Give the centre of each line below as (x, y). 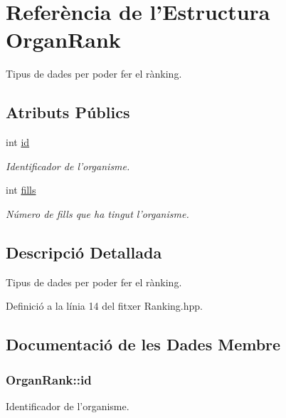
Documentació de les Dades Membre (143, 344)
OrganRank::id (49, 379)
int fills (21, 190)
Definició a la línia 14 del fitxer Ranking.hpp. (104, 306)
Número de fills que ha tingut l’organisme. (97, 213)
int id (18, 142)
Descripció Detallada (84, 252)
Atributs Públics (68, 112)
